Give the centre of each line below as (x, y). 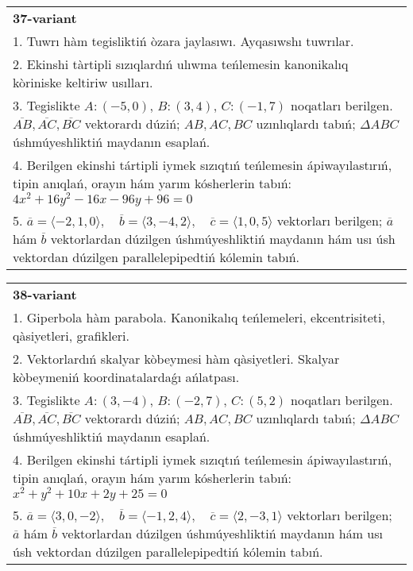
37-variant (45, 18)
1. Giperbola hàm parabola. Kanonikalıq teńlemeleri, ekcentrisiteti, (199, 317)
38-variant (45, 294)
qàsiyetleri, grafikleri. (71, 335)
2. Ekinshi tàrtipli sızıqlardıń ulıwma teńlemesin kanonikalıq (181, 64)
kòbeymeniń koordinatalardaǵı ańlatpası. (126, 376)
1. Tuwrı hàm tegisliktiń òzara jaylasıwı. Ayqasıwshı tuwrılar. (183, 41)
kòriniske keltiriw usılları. (83, 82)
